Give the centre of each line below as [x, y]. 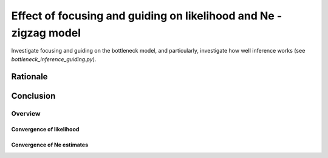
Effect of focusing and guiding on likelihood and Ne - [147, 16]
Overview [26, 113]
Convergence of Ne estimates [50, 145]
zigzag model [46, 33]
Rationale [29, 77]
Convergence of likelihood [45, 130]
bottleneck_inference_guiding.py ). [54, 59]
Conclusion [33, 96]
